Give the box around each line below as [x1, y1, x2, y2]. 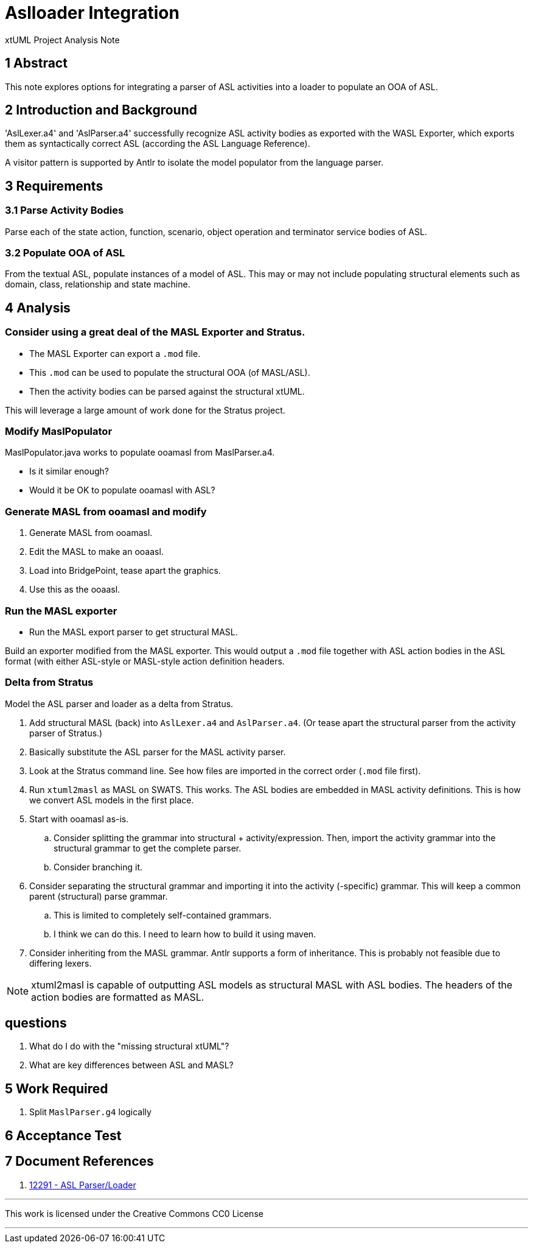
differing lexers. [29, 957, 92, 968]
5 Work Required [5, 1081, 108, 1096]
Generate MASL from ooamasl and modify [5, 505, 207, 518]
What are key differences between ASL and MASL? [29, 1060, 234, 1071]
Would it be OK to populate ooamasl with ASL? [29, 485, 215, 496]
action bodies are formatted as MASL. [31, 990, 204, 1003]
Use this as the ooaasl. [29, 584, 120, 595]
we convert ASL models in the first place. [29, 794, 194, 805]
